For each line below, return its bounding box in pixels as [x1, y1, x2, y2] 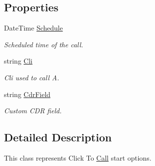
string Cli [4, 56, 33, 66]
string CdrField [4, 89, 51, 99]
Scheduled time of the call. [4, 39, 83, 49]
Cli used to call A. [4, 72, 59, 82]
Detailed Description [4, 130, 112, 145]
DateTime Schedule [4, 23, 63, 33]
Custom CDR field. [4, 105, 62, 116]
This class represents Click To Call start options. [4, 152, 152, 163]
